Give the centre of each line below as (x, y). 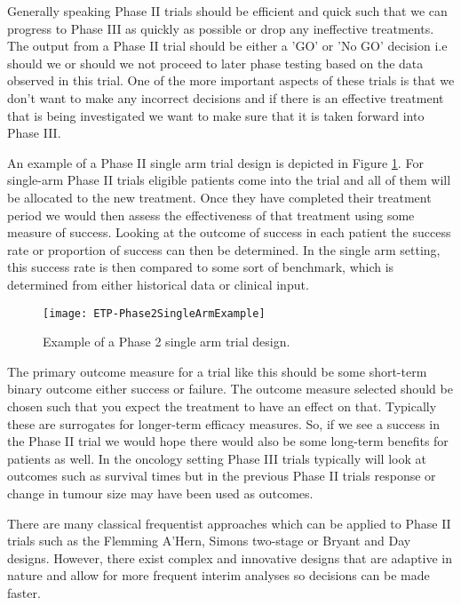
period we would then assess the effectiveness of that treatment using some (211, 215)
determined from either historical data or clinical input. (158, 284)
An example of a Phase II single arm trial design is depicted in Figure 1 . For (215, 162)
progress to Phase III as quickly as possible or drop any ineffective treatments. (221, 28)
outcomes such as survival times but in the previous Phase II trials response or (222, 476)
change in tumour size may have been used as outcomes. (160, 493)
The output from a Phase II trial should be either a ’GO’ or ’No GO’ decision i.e (227, 46)
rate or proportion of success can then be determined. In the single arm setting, (224, 249)
